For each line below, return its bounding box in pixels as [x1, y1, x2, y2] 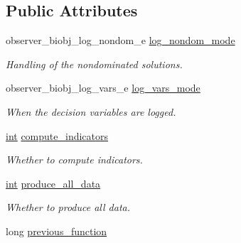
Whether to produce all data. [6, 200, 131, 215]
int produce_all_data [6, 175, 101, 190]
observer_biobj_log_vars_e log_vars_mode [6, 80, 200, 95]
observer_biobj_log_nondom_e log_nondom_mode [6, 33, 235, 48]
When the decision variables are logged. [6, 104, 176, 119]
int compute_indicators [6, 128, 109, 143]
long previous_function [6, 223, 107, 238]
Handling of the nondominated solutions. [6, 56, 183, 71]
